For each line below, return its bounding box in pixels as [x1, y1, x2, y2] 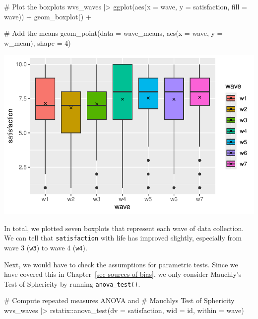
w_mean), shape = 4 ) [4, 37, 71, 48]
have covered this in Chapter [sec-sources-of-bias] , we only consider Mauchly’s [4, 269, 242, 279]
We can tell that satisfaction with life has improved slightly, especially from [4, 233, 242, 243]
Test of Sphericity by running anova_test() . [4, 278, 140, 289]
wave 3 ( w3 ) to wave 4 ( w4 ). [4, 242, 87, 252]
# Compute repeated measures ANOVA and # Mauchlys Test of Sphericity [4, 295, 235, 306]
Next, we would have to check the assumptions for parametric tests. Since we [4, 259, 238, 269]
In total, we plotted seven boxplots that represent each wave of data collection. [4, 223, 244, 233]
